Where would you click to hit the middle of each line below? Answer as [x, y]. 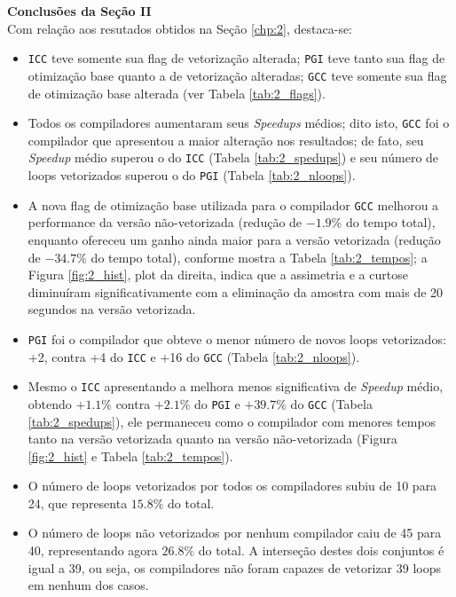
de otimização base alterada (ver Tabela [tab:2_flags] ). [177, 93]
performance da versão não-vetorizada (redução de [165, 222]
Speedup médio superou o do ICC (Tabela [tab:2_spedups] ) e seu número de [233, 157]
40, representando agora [93, 550]
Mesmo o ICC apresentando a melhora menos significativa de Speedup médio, [236, 386]
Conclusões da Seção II [79, 11]
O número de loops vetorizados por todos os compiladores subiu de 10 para [232, 486]
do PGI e [217, 403]
